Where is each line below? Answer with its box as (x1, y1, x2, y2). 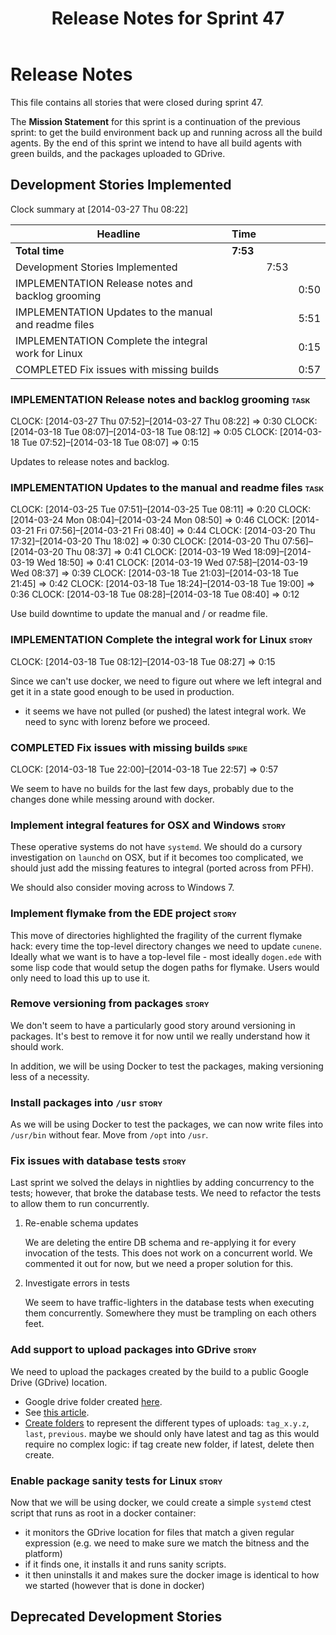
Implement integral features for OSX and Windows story (10, 818, 287, 832)
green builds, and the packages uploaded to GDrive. (10, 147, 226, 159)
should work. (10, 1040, 65, 1052)
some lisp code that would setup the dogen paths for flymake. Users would (10, 961, 320, 973)
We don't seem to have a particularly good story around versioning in (10, 1019, 296, 1031)
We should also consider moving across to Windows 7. (10, 882, 235, 894)
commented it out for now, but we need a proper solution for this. (24, 1258, 294, 1270)
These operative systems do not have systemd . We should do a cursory (10, 841, 303, 853)
